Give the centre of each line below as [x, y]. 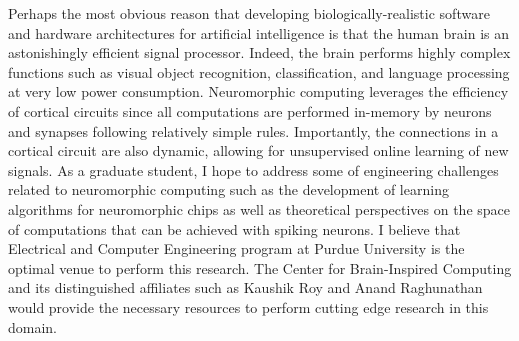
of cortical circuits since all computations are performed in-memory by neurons [250, 110]
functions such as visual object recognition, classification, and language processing [259, 71]
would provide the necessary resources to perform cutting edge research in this [248, 306]
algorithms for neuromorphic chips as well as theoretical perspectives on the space [259, 208]
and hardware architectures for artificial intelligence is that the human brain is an [259, 32]
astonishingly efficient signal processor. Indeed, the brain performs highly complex [259, 52]
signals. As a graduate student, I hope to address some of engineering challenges [253, 169]
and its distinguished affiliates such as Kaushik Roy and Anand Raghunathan [245, 287]
